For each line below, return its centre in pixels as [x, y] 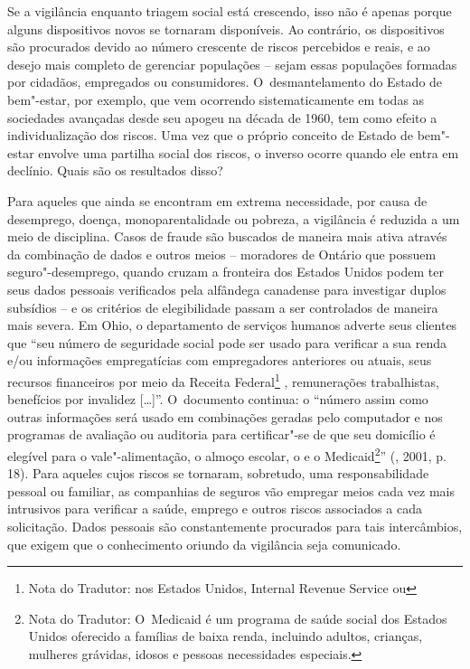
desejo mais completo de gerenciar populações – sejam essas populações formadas [232, 64]
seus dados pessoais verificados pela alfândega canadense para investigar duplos [227, 289]
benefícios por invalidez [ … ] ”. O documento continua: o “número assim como [218, 399]
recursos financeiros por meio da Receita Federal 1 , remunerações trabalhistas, [223, 380]
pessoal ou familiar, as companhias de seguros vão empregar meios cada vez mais [231, 490]
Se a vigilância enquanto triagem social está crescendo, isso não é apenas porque [230, 11]
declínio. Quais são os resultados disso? [115, 170]
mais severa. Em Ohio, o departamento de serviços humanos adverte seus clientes [232, 325]
